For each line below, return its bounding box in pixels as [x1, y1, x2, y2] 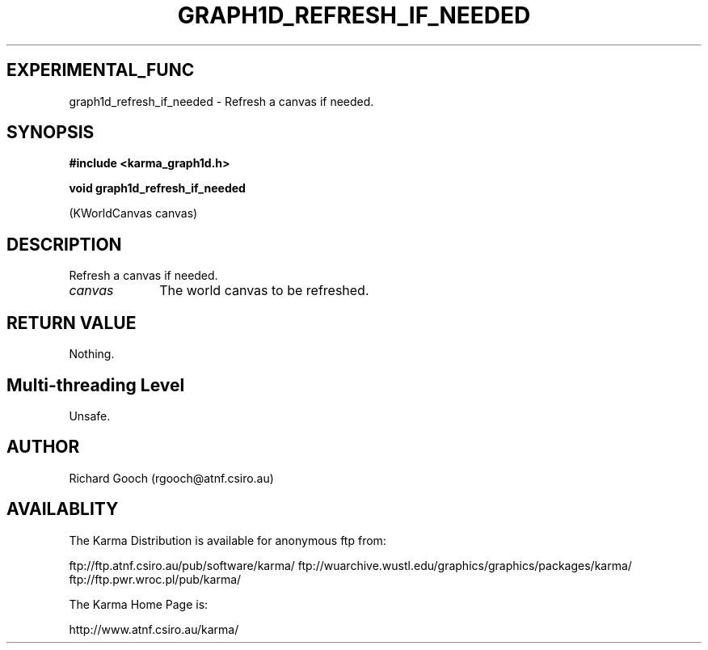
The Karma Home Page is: [69, 597, 209, 611]
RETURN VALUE [6, 312, 137, 333]
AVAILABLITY [6, 499, 119, 520]
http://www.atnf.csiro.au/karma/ [69, 622, 239, 636]
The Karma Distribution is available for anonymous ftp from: [69, 533, 386, 547]
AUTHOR [6, 437, 80, 458]
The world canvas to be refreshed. [159, 282, 369, 299]
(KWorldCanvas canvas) [69, 206, 198, 221]
